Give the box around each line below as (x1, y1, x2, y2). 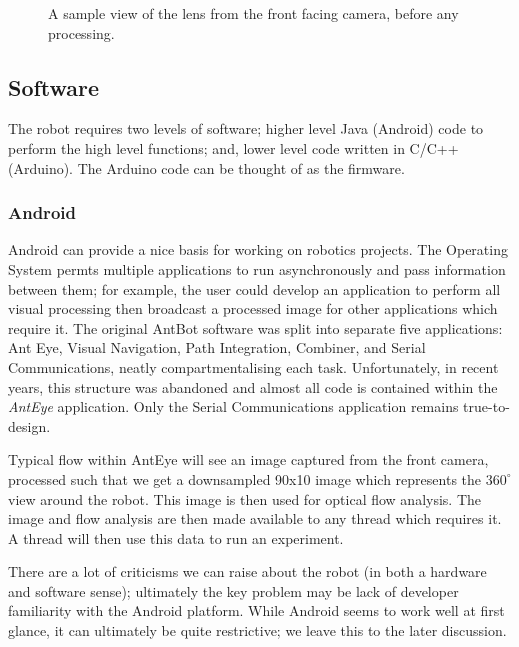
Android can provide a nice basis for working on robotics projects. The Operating (8, 239, 508, 260)
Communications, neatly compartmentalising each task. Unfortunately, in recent (8, 356, 499, 377)
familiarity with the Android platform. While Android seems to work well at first (8, 600, 505, 621)
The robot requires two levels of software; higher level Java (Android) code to (8, 118, 484, 139)
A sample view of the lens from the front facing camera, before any (48, 3, 459, 23)
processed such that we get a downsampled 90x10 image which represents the (8, 468, 482, 489)
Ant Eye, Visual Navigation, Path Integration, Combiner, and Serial (8, 337, 426, 358)
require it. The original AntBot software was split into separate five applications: (8, 317, 503, 338)
